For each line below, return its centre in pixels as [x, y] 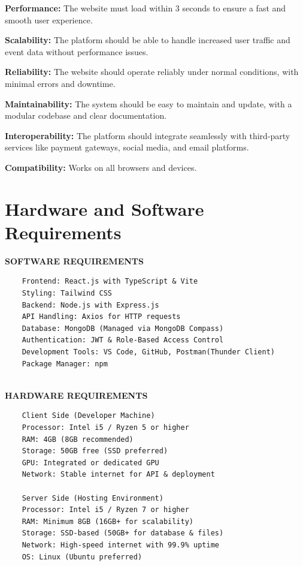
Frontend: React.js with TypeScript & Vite [110, 282]
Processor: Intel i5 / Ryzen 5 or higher [105, 427]
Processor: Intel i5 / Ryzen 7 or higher [105, 510]
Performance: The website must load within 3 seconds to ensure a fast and [146, 8]
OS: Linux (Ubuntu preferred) [82, 557]
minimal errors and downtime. [60, 83]
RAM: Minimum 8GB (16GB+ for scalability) [107, 521]
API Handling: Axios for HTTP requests [101, 317]
